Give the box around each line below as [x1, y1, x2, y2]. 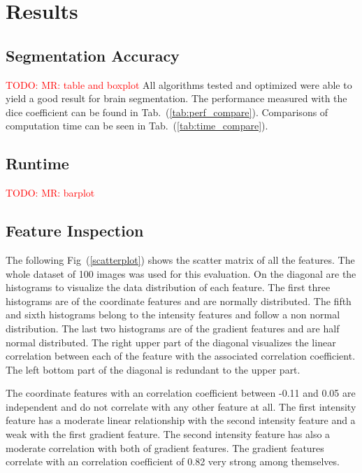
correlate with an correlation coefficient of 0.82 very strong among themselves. [6, 454, 340, 469]
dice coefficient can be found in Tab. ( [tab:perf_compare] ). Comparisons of [6, 104, 328, 119]
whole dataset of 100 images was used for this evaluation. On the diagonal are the [6, 266, 356, 281]
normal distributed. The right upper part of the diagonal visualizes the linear [6, 334, 336, 349]
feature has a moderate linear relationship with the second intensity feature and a [6, 413, 356, 428]
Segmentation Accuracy [6, 44, 180, 66]
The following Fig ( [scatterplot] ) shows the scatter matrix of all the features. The [6, 252, 355, 267]
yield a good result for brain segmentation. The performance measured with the [6, 91, 347, 106]
